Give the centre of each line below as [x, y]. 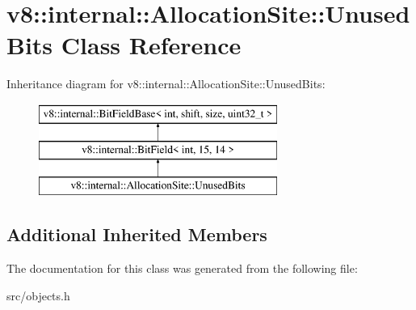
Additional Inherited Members [137, 234]
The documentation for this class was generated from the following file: [182, 268]
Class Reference [151, 45]
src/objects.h [38, 295]
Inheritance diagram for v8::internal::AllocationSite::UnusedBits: [166, 84]
